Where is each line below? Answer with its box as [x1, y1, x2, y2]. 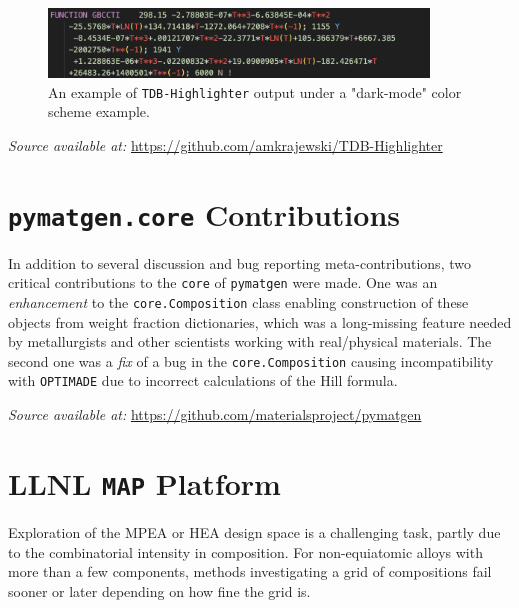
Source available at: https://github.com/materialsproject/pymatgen [8, 404, 422, 425]
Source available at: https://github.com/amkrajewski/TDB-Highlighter [8, 134, 443, 155]
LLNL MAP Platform [8, 462, 281, 503]
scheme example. [48, 101, 150, 122]
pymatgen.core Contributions [8, 193, 401, 234]
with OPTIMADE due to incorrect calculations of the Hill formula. [8, 370, 398, 391]
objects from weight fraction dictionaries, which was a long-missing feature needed [8, 311, 512, 332]
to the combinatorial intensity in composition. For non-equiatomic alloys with [8, 541, 483, 562]
